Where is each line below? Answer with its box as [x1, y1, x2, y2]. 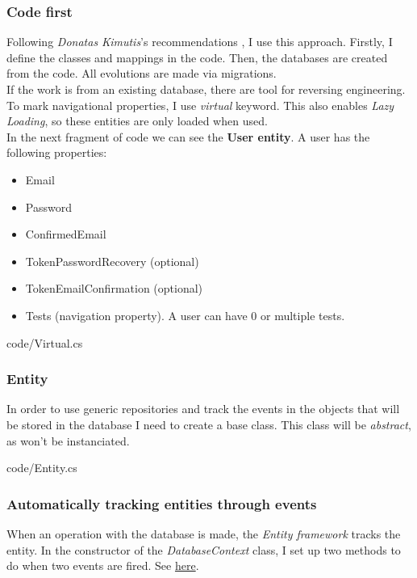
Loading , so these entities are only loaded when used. [6, 112, 268, 129]
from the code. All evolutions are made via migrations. [6, 65, 277, 82]
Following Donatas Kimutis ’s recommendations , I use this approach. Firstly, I [6, 33, 393, 50]
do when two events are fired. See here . [6, 557, 199, 574]
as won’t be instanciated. [6, 432, 130, 449]
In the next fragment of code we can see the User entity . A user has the [6, 128, 370, 145]
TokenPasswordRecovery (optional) [25, 252, 199, 269]
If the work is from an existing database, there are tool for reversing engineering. [6, 81, 406, 97]
